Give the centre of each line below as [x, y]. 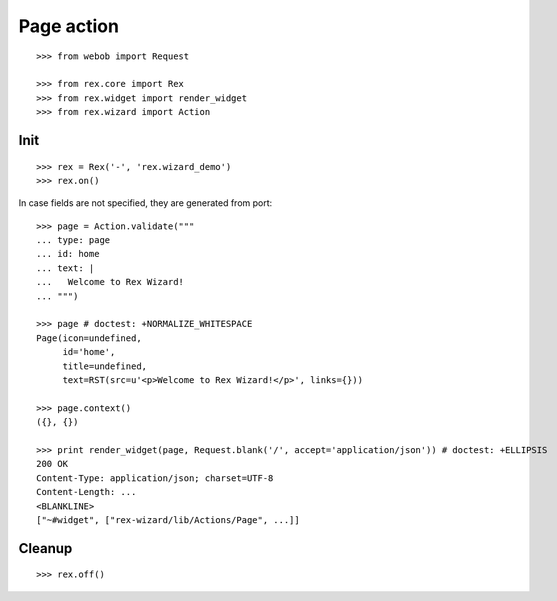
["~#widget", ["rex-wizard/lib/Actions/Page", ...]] [168, 519]
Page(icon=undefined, [89, 338]
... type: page [73, 240]
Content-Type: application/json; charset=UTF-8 [155, 478]
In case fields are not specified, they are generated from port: [145, 203]
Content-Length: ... [86, 492]
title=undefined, [105, 366]
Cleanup [45, 548]
